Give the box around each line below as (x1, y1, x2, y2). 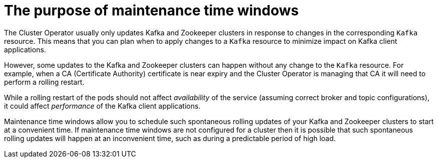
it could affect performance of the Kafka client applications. (4, 101, 201, 110)
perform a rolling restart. (4, 77, 85, 86)
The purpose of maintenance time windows (4, 2, 299, 19)
